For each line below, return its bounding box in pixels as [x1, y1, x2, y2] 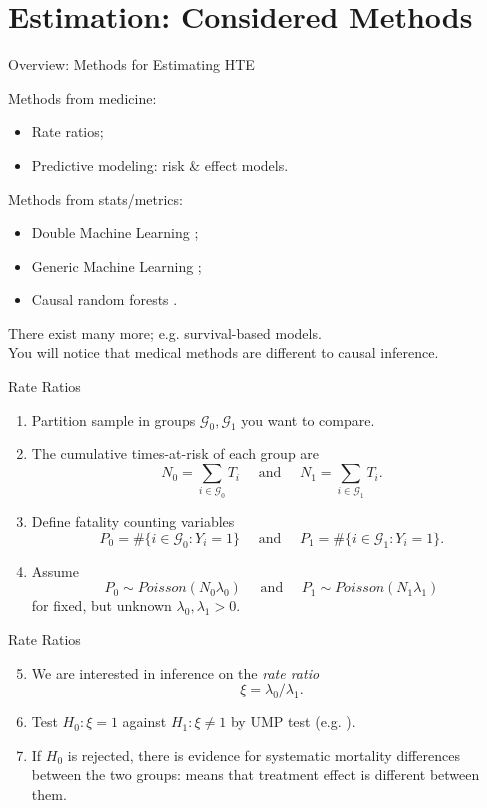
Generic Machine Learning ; [31, 255, 202, 276]
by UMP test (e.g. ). [230, 711, 356, 732]
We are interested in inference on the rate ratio [31, 662, 320, 683]
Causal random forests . [31, 289, 178, 310]
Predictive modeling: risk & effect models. [31, 154, 289, 175]
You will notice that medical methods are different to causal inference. [8, 342, 439, 363]
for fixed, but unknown [31, 595, 172, 616]
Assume [31, 560, 79, 581]
